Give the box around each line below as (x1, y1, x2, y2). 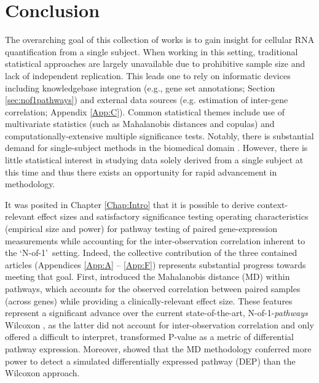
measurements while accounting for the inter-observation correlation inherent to (5, 234, 305, 247)
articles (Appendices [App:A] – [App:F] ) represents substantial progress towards (5, 258, 306, 271)
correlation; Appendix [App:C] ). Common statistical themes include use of (5, 105, 285, 118)
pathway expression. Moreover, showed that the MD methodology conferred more (5, 342, 312, 355)
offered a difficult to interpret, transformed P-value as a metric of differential (5, 330, 294, 343)
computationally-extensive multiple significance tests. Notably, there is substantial (5, 129, 314, 142)
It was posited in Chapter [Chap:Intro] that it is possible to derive (5, 198, 254, 211)
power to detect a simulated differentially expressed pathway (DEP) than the (5, 354, 296, 367)
